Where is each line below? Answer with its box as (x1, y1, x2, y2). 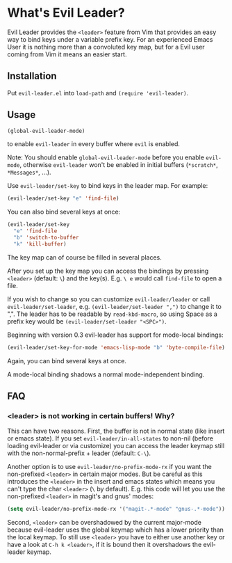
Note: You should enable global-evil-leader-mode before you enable (7, 153, 205, 161)
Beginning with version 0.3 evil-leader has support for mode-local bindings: (7, 331, 224, 339)
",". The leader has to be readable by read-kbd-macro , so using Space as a (7, 310, 217, 318)
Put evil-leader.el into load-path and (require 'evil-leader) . (7, 88, 189, 97)
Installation (7, 70, 57, 82)
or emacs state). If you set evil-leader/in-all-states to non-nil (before (7, 434, 214, 443)
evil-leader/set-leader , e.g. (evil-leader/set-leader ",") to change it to (7, 302, 222, 310)
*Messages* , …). (7, 168, 51, 177)
